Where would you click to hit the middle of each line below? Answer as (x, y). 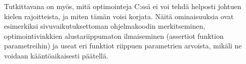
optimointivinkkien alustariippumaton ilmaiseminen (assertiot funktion (114, 36)
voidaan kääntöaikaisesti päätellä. (56, 55)
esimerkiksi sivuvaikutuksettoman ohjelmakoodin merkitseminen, (105, 26)
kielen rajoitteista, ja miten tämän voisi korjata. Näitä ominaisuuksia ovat (119, 16)
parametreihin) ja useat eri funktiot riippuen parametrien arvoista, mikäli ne (123, 46)
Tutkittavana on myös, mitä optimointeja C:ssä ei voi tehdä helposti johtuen (123, 6)
